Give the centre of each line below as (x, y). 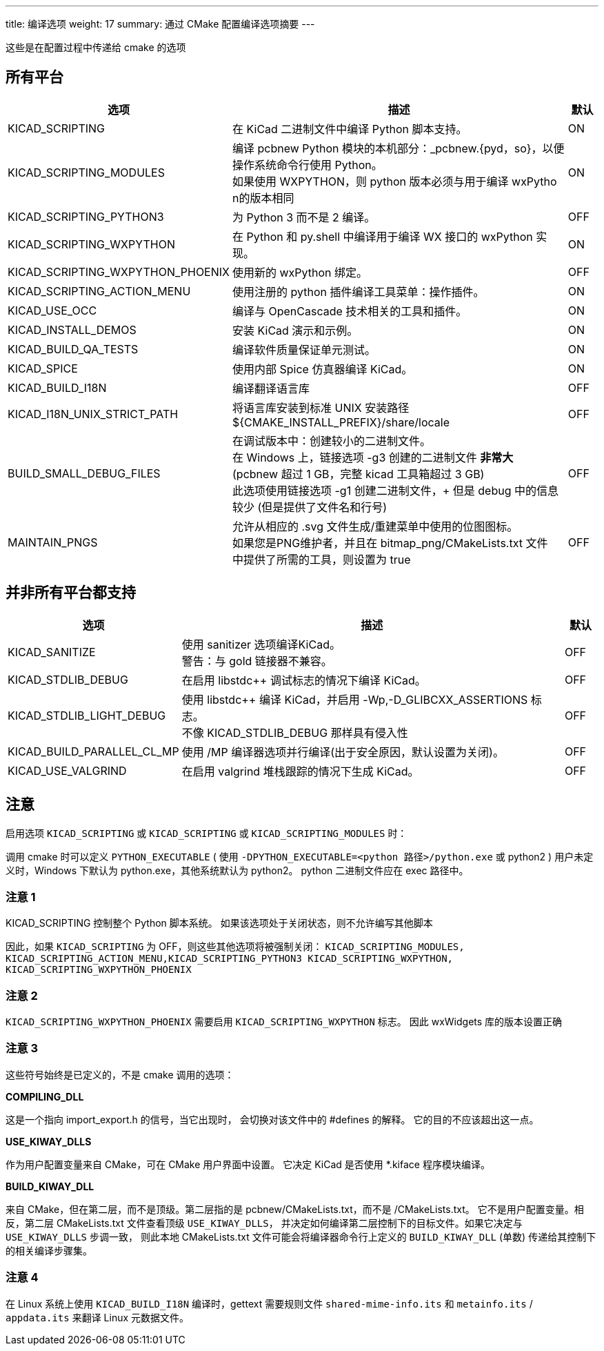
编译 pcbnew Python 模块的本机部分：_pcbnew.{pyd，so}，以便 (399, 148)
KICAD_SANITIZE (52, 652)
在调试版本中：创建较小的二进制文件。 (332, 441)
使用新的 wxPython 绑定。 (300, 272)
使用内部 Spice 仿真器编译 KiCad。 (323, 369)
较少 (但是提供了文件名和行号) (310, 507)
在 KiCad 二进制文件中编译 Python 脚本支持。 (350, 129)
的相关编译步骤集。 (49, 1250)
